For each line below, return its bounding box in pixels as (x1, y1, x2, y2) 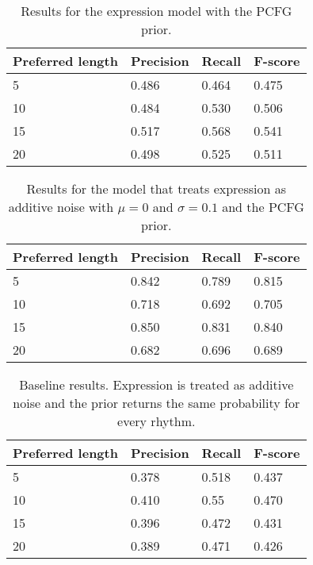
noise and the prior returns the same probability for (13, 394, 300, 412)
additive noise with (8, 198, 114, 216)
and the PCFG (222, 198, 304, 216)
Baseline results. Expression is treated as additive (19, 375, 294, 394)
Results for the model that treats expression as (26, 179, 287, 198)
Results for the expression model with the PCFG (21, 2, 292, 20)
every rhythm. (117, 412, 196, 430)
